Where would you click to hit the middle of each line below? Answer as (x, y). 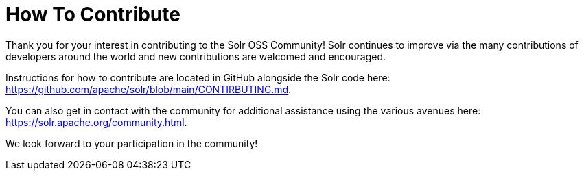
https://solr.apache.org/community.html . (96, 122)
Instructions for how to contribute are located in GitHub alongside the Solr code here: (198, 77)
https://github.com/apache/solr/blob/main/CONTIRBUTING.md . (149, 89)
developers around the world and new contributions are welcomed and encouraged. (196, 56)
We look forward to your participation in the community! (132, 143)
